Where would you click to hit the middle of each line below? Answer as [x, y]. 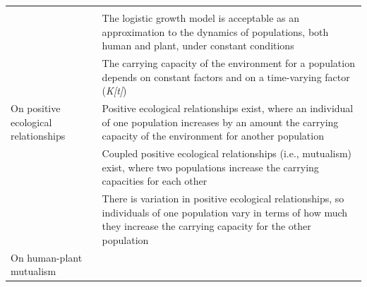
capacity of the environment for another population [213, 136]
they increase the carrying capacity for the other [206, 226]
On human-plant [47, 257]
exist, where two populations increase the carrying [210, 167]
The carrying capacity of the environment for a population [228, 63]
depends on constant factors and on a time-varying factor [226, 77]
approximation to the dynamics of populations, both [215, 31]
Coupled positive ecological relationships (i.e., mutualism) [227, 153]
